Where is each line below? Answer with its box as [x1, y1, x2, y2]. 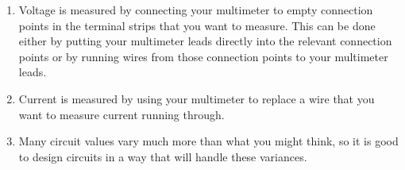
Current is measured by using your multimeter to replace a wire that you [18, 90, 375, 106]
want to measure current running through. [18, 106, 225, 122]
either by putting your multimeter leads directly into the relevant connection [18, 33, 392, 49]
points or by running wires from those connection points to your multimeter [18, 48, 388, 64]
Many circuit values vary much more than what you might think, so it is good [18, 133, 399, 149]
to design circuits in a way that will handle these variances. [18, 148, 307, 164]
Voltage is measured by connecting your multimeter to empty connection [18, 2, 373, 17]
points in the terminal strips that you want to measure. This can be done [18, 17, 376, 33]
